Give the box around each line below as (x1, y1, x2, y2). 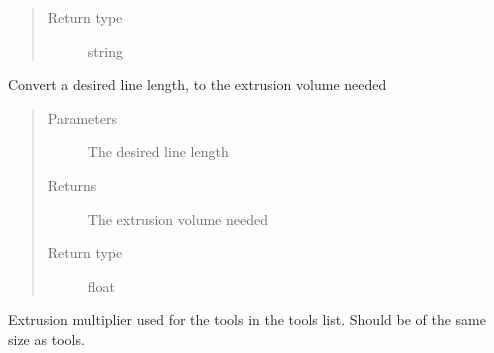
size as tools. (8, 328, 85, 349)
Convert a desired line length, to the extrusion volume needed (8, 74, 387, 95)
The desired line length (87, 141, 229, 162)
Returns (47, 174, 97, 195)
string (87, 40, 123, 61)
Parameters (47, 107, 117, 128)
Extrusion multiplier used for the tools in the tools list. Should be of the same (8, 309, 486, 330)
